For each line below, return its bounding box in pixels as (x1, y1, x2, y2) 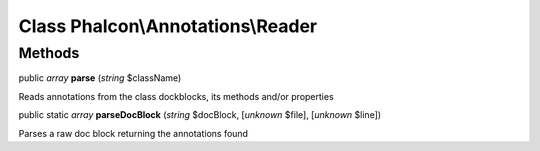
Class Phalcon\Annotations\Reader (18, 15, 318, 37)
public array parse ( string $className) (18, 72, 182, 84)
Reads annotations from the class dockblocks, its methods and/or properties (18, 90, 334, 102)
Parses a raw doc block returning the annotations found (18, 127, 249, 139)
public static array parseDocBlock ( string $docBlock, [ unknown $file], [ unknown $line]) (18, 109, 382, 121)
